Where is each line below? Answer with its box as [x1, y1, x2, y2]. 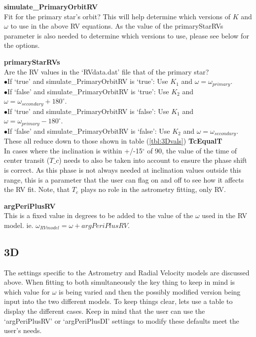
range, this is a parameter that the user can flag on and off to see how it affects [4, 174, 244, 185]
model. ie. [4, 220, 34, 230]
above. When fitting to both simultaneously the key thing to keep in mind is [4, 277, 235, 287]
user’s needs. [4, 325, 42, 336]
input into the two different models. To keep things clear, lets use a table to [4, 296, 233, 306]
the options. [4, 40, 40, 50]
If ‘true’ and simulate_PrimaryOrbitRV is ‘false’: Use [7, 106, 169, 116]
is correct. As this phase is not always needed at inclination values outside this [4, 164, 242, 175]
